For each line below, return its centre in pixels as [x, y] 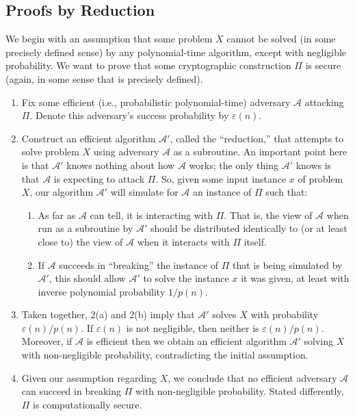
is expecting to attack [99, 178]
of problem [320, 178]
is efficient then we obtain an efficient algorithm [186, 341]
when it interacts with [183, 241]
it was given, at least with [295, 278]
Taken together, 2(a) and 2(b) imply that [108, 314]
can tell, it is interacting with [151, 214]
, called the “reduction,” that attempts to [257, 138]
